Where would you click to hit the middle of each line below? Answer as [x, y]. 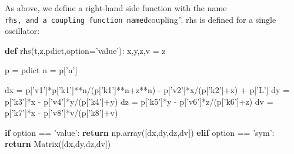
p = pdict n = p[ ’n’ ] [41, 70]
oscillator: [22, 31]
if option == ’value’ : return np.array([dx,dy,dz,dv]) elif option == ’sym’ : [140, 132]
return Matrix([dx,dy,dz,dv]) [58, 144]
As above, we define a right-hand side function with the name [116, 8]
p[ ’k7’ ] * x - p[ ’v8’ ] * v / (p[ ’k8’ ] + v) [61, 113]
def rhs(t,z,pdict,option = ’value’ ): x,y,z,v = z [85, 50]
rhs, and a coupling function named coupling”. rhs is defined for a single [141, 19]
